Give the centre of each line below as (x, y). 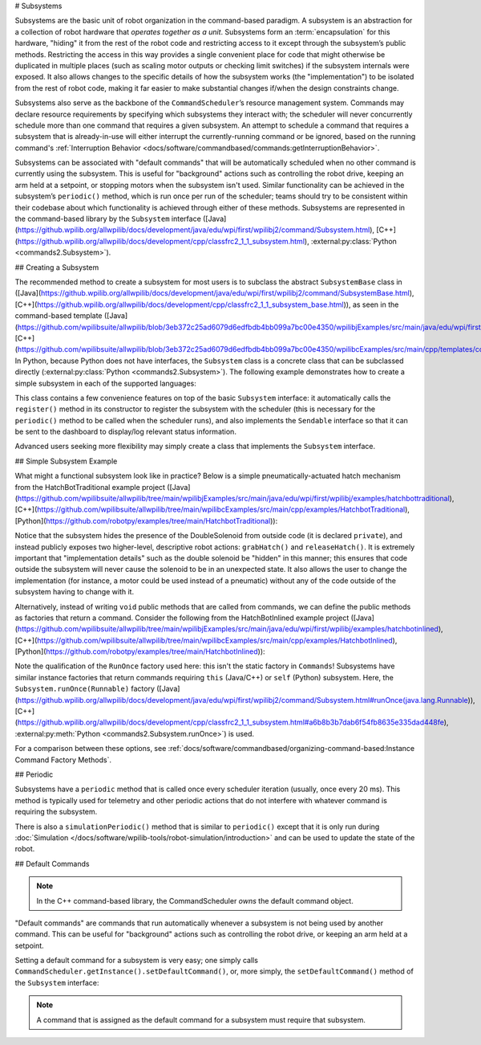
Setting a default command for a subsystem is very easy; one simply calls (136, 961)
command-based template (59, 316)
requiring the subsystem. (56, 812)
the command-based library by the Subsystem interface (108, 219)
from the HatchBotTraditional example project (90, 487)
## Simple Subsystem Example (66, 461)
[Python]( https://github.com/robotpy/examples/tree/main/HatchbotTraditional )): (146, 520)
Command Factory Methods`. (63, 760)
